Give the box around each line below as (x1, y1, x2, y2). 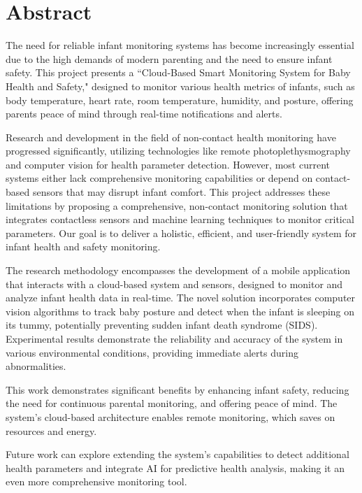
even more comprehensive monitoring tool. (6, 474, 187, 489)
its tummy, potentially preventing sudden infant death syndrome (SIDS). (6, 317, 318, 332)
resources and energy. (6, 423, 97, 438)
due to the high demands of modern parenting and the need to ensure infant (6, 51, 333, 66)
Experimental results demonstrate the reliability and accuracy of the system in (6, 331, 343, 345)
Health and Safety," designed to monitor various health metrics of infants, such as (6, 78, 355, 93)
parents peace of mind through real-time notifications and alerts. (6, 106, 282, 121)
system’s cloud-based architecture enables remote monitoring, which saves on (6, 409, 335, 424)
